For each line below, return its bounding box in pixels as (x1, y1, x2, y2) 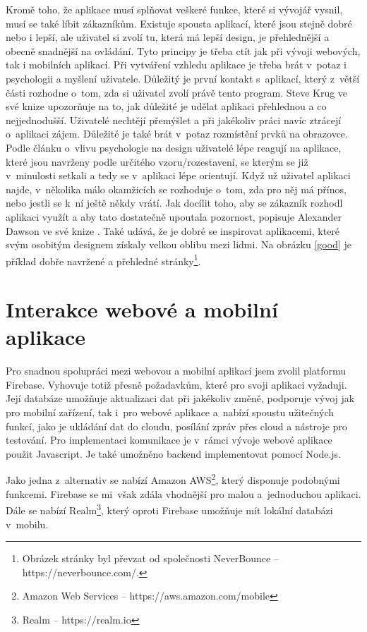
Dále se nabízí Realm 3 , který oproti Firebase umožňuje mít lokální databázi (6, 501, 333, 517)
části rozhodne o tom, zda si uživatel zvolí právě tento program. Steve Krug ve (6, 85, 348, 99)
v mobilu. (6, 516, 49, 531)
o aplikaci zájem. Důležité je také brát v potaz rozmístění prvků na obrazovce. (6, 126, 348, 141)
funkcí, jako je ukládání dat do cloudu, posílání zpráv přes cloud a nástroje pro (6, 418, 347, 433)
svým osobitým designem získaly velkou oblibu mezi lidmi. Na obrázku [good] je (6, 237, 351, 252)
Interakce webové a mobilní (6, 295, 278, 324)
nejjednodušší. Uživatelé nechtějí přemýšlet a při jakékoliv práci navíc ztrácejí (6, 112, 342, 127)
